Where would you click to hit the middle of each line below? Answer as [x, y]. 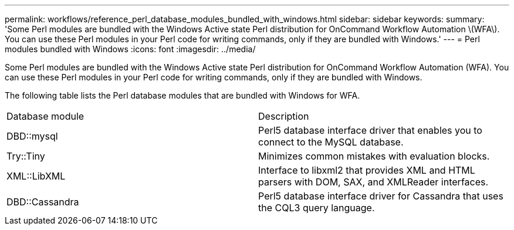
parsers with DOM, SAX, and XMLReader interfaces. [373, 182]
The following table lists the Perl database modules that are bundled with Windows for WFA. [182, 95]
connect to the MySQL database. [331, 142]
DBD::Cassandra [43, 202]
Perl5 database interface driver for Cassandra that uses [381, 196]
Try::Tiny [26, 156]
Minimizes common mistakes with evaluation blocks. [374, 156]
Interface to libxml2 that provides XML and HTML [367, 170]
